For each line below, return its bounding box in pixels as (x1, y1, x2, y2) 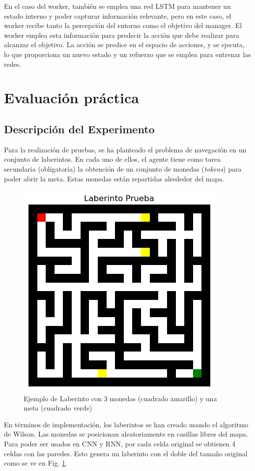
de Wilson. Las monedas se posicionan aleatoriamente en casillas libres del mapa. (4, 429, 248, 439)
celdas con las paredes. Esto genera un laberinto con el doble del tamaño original (4, 448, 248, 458)
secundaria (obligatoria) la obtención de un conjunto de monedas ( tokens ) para (4, 163, 242, 174)
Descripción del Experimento (4, 121, 155, 136)
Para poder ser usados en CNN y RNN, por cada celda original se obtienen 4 (4, 439, 236, 449)
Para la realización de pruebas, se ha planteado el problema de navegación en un (4, 144, 247, 154)
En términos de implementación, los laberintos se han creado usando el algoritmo (4, 419, 249, 429)
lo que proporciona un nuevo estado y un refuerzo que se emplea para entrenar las (4, 49, 251, 59)
